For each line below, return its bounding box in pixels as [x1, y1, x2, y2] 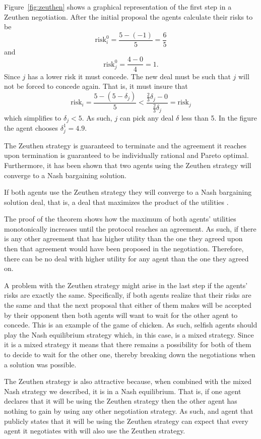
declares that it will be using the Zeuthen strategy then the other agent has [4, 396, 237, 406]
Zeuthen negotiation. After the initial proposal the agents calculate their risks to [4, 11, 253, 22]
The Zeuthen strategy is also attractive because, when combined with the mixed [4, 376, 252, 387]
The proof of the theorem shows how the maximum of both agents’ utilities [4, 213, 236, 224]
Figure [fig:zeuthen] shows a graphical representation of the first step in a [4, 2, 232, 12]
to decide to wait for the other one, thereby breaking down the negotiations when [4, 349, 255, 359]
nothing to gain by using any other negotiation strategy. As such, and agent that [4, 405, 253, 416]
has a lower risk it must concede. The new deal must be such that [28, 71, 231, 81]
